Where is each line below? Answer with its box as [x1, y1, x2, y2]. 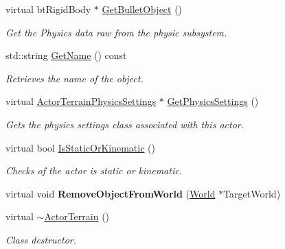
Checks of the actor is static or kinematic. [5, 163, 182, 178]
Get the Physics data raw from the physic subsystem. [5, 25, 227, 39]
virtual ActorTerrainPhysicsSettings [5, 94, 157, 108]
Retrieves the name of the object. [5, 71, 144, 85]
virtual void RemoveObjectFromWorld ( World [5, 186, 216, 200]
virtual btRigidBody [5, 2, 91, 16]
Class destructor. [5, 232, 77, 246]
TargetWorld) [223, 186, 281, 200]
